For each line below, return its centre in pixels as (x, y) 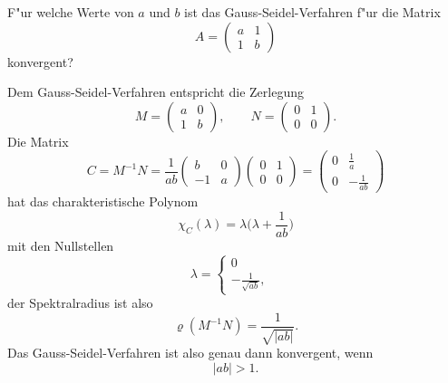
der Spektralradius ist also (80, 303)
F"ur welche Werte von (71, 12)
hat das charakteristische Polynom (103, 201)
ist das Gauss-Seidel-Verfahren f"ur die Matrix (312, 12)
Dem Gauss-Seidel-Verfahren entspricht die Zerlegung (156, 92)
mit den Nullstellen (61, 245)
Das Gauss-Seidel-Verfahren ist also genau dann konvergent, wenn (190, 353)
